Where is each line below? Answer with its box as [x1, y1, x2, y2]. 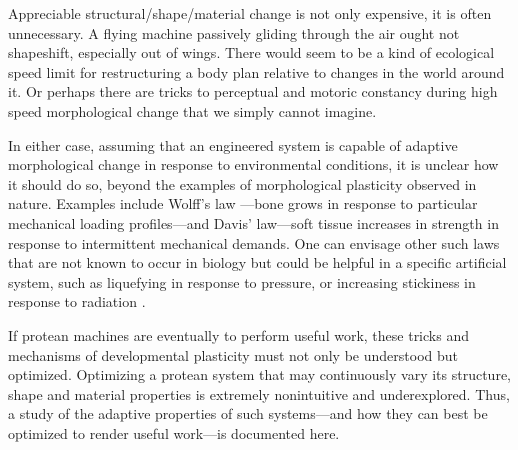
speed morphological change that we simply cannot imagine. [8, 100, 377, 121]
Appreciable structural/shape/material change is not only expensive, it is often [8, 3, 492, 23]
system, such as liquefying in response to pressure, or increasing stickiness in [8, 271, 476, 292]
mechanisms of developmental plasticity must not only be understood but [8, 344, 458, 365]
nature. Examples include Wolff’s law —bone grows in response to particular [8, 193, 478, 214]
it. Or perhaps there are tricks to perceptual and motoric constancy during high [8, 81, 498, 102]
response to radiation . [8, 291, 146, 312]
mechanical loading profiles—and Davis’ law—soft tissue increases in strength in [8, 212, 499, 233]
